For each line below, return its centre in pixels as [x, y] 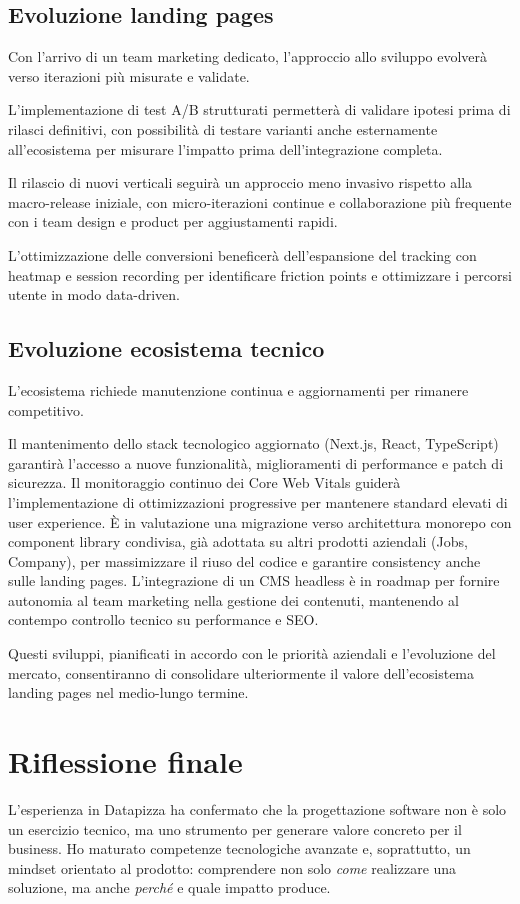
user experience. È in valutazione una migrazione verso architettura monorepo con [260, 521]
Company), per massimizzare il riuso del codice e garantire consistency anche [244, 560]
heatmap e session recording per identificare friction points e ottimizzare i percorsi [260, 274]
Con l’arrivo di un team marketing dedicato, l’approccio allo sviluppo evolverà [248, 56]
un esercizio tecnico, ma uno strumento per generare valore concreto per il [235, 828]
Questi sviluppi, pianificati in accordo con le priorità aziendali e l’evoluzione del [252, 653]
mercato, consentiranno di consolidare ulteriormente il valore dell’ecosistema [241, 672]
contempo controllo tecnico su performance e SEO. [163, 619]
